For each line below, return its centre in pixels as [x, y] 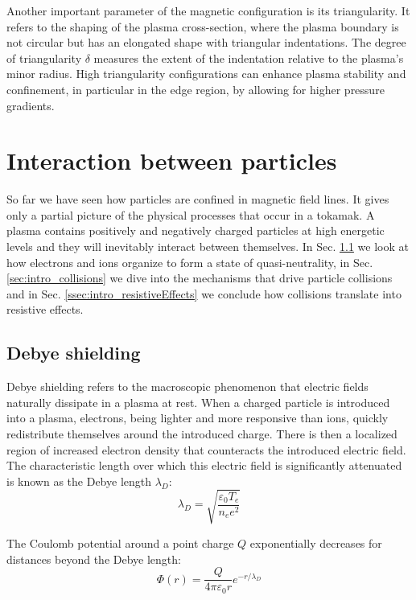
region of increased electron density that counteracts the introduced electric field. [206, 449]
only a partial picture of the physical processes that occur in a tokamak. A [191, 214]
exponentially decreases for [316, 542]
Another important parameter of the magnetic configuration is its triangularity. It [208, 10]
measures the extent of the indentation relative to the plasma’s [249, 58]
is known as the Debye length [79, 481]
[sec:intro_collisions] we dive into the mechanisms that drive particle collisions [200, 278]
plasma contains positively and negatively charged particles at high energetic [196, 230]
